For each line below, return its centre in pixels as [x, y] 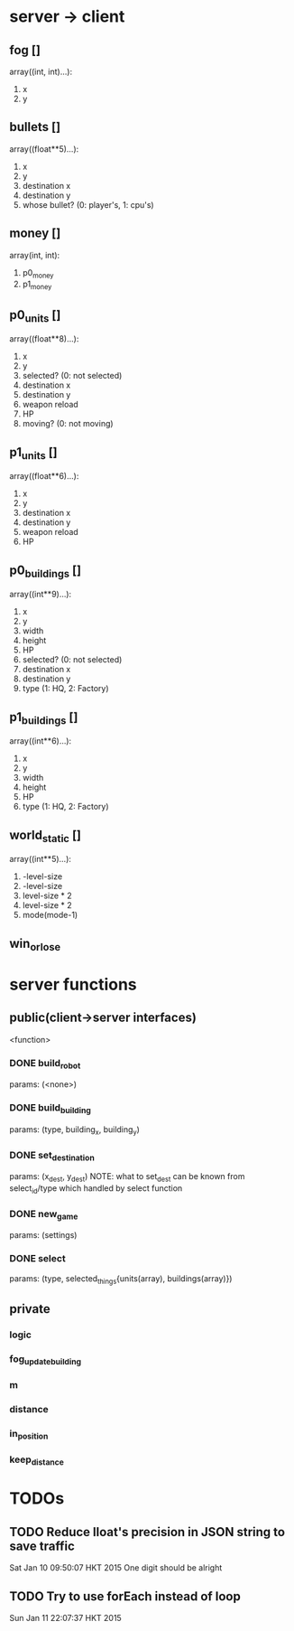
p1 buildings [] [44, 718]
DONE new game [44, 1214]
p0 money [38, 273]
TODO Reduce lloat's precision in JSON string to [147, 1532]
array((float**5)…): [44, 149]
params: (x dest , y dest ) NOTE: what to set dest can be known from [127, 1178]
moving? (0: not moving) [68, 424]
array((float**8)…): [44, 339]
